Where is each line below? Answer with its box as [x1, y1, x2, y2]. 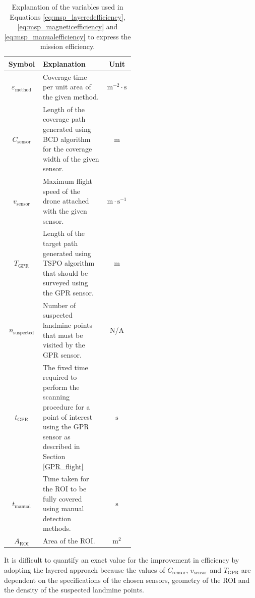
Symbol [8, 58, 35, 69]
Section [42, 451, 66, 462]
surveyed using [42, 277, 88, 288]
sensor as [42, 431, 71, 441]
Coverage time [42, 71, 87, 82]
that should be [42, 267, 88, 278]
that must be [42, 329, 83, 340]
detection [42, 513, 71, 523]
